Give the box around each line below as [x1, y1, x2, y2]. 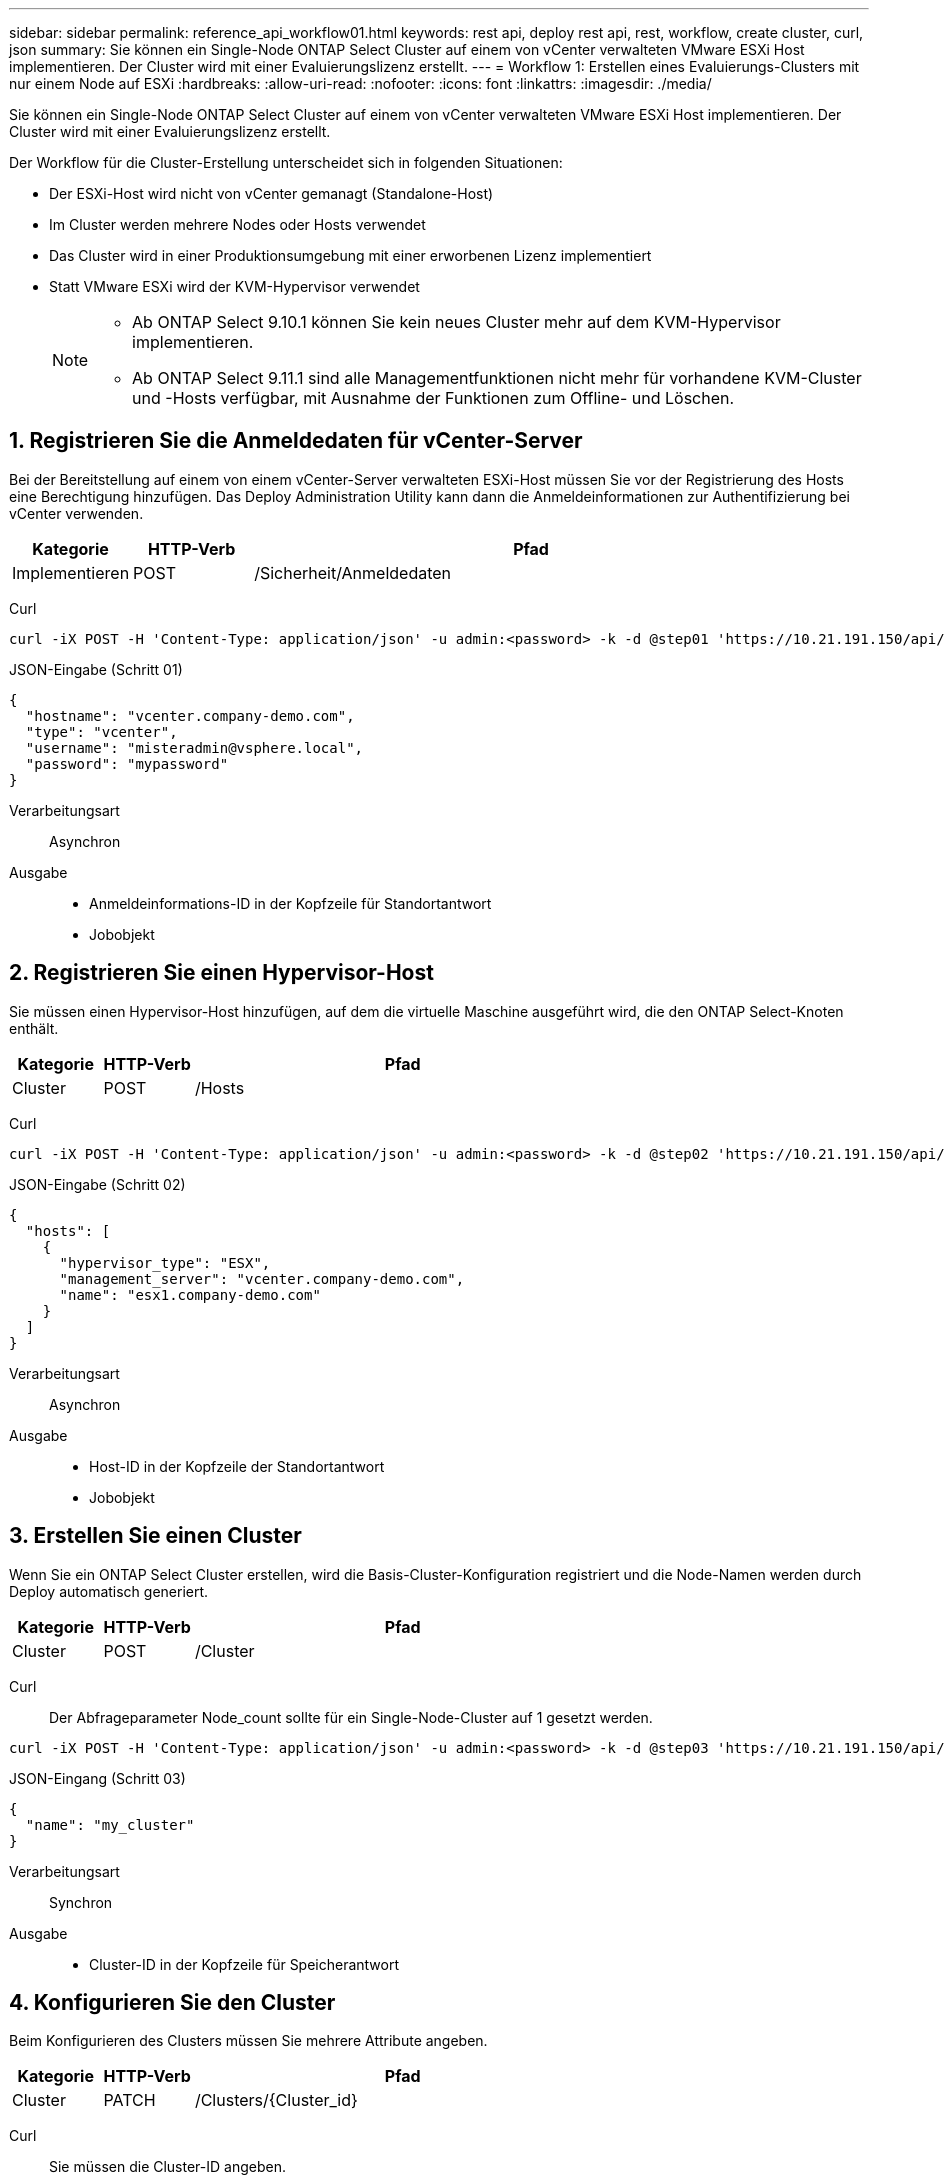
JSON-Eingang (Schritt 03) [9, 1769, 186, 1787]
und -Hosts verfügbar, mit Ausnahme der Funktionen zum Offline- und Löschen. [132, 388, 735, 408]
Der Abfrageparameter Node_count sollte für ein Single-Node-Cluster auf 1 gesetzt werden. [49, 1708, 653, 1726]
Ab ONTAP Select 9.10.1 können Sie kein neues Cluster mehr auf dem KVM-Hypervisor [132, 312, 781, 332]
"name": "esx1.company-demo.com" [59, 1286, 321, 1303]
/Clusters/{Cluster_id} [194, 2090, 358, 2111]
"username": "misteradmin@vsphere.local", [25, 739, 364, 756]
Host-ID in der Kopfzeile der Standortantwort [89, 1457, 385, 1475]
